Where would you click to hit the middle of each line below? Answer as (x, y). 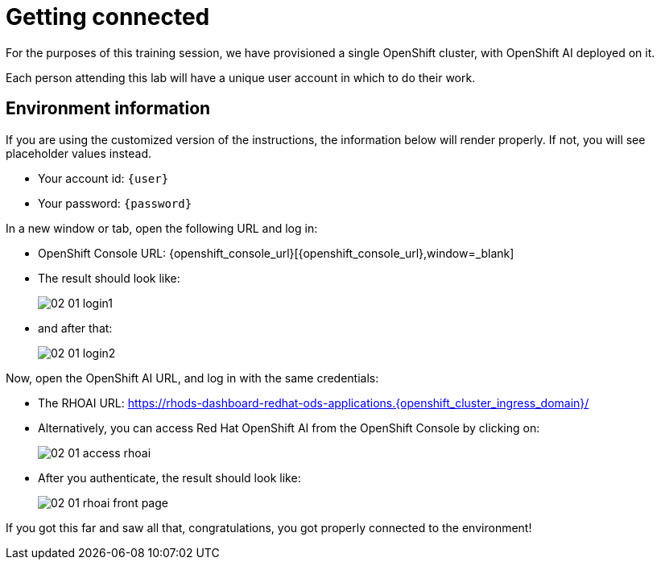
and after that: (75, 328)
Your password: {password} (115, 203)
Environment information (108, 109)
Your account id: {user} (103, 178)
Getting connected (108, 17)
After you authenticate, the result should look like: (169, 477)
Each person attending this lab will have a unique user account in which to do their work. (241, 77)
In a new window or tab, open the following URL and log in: (162, 228)
